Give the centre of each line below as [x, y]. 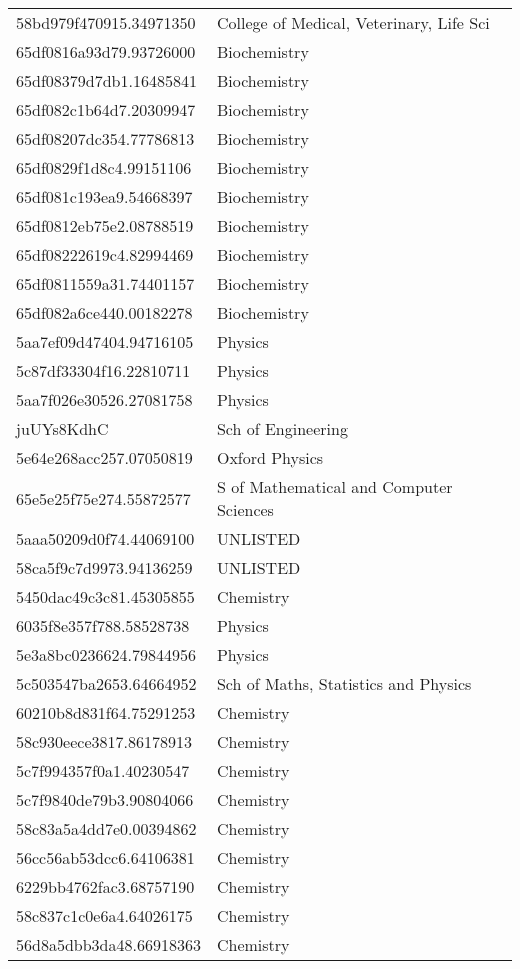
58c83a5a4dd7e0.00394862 [106, 828]
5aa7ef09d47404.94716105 [105, 341]
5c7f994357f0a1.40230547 [103, 770]
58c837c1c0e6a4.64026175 [104, 915]
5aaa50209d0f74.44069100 [105, 538]
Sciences [245, 509]
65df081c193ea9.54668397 [104, 196]
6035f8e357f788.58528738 [103, 625]
